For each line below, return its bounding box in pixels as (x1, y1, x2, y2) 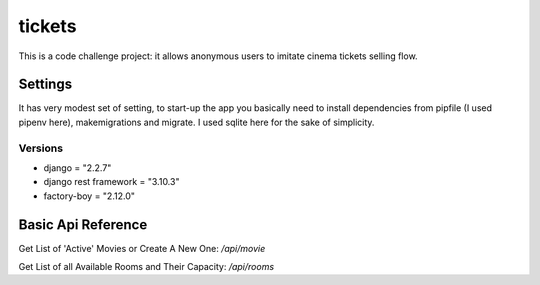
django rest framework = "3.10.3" (43, 176, 180, 188)
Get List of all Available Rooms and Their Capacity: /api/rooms (18, 261, 275, 273)
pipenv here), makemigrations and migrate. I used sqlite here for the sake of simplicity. (18, 116, 375, 128)
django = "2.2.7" (43, 161, 112, 174)
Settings (18, 76, 73, 93)
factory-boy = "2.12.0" (43, 190, 135, 202)
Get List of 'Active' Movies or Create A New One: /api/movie (18, 242, 266, 254)
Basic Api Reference (18, 216, 148, 233)
